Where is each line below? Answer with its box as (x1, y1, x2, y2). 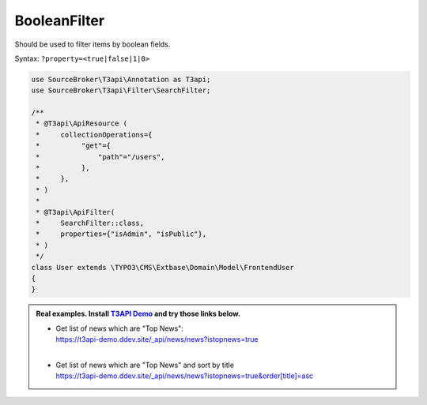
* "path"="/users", (36, 152, 165, 161)
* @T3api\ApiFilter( (36, 208, 115, 216)
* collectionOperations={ (36, 130, 153, 139)
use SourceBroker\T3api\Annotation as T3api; (31, 75, 211, 84)
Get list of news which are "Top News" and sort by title (55, 360, 235, 369)
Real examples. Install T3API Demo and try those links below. (36, 309, 241, 319)
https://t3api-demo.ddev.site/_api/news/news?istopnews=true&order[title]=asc (55, 371, 314, 381)
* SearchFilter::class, (36, 219, 145, 227)
